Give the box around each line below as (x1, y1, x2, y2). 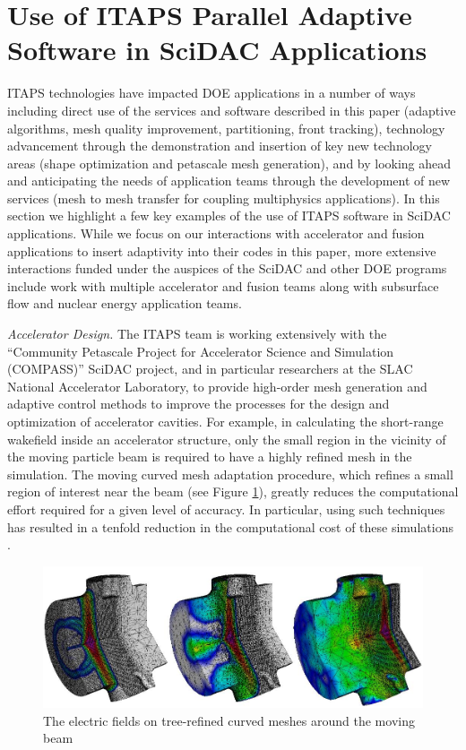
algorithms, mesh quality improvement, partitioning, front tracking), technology (7, 118, 445, 137)
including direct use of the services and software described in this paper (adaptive (7, 100, 456, 119)
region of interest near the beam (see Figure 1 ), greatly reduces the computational (7, 482, 459, 501)
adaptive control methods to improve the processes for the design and (7, 394, 390, 413)
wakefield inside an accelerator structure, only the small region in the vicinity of (7, 429, 446, 448)
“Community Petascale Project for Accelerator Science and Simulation (7, 341, 394, 360)
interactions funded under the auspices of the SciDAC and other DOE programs (7, 259, 447, 278)
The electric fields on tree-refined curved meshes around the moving (43, 711, 415, 729)
